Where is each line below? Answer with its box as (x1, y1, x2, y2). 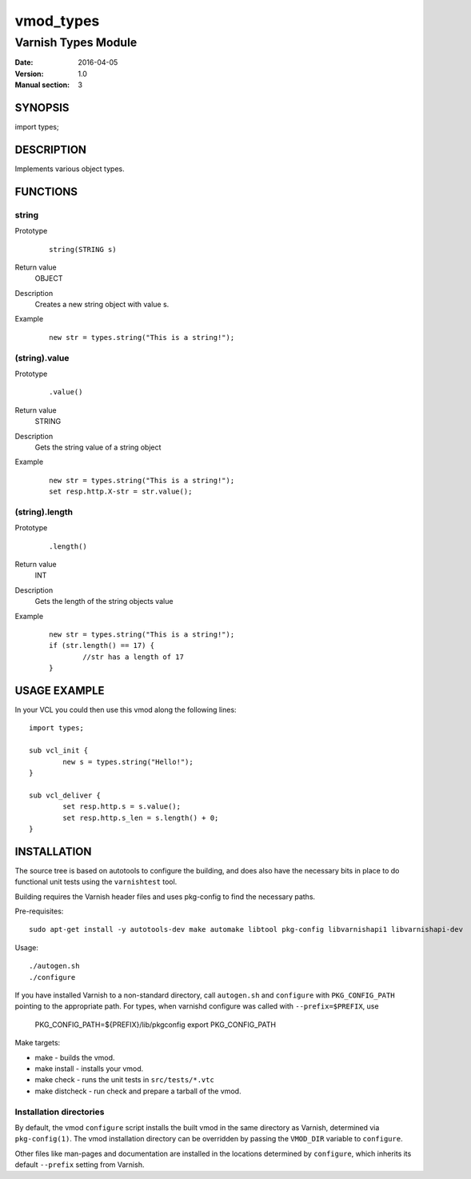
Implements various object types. (14, 164, 125, 174)
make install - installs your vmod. (34, 1064, 144, 1073)
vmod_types (14, 12, 100, 30)
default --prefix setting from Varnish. (14, 1160, 145, 1169)
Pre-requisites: (14, 906, 64, 916)
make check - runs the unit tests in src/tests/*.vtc (34, 1075, 215, 1085)
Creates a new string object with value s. (34, 300, 170, 310)
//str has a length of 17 (82, 652, 184, 661)
